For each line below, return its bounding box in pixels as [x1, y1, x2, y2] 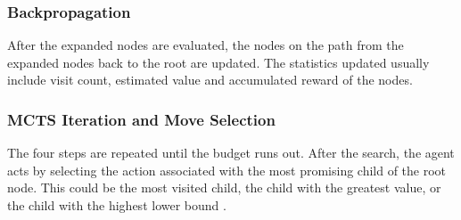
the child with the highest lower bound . [7, 196, 226, 214]
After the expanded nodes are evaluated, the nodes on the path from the [7, 36, 404, 54]
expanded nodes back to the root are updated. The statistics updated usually [7, 53, 430, 71]
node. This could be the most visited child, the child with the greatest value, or [7, 178, 441, 197]
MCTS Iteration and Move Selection [7, 108, 276, 130]
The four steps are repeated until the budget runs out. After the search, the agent [7, 143, 455, 162]
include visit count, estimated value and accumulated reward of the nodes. [7, 70, 413, 89]
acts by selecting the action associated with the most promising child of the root [7, 160, 447, 179]
